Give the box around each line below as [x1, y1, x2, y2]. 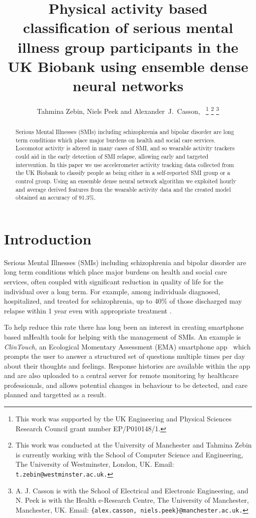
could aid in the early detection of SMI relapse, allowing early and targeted [15, 152, 209, 160]
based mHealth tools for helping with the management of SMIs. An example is [4, 331, 241, 342]
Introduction [4, 228, 92, 248]
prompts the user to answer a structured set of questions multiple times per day [4, 351, 245, 361]
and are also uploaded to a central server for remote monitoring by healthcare [4, 370, 239, 380]
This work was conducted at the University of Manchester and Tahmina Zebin [15, 440, 252, 450]
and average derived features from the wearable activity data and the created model [15, 185, 231, 193]
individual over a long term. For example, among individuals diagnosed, [4, 286, 221, 296]
